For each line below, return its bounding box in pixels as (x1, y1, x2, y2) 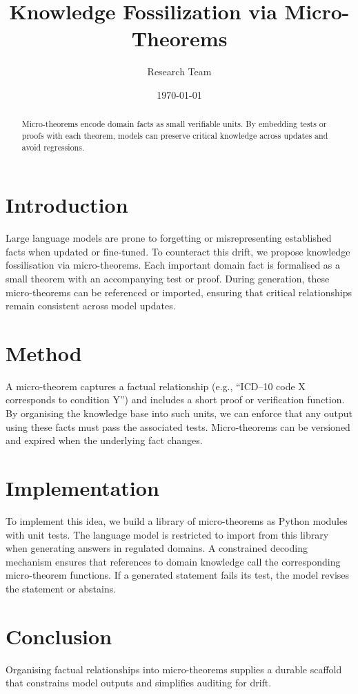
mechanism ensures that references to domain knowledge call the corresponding (6, 554, 341, 568)
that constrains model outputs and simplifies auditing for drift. (6, 675, 272, 690)
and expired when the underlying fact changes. (6, 433, 203, 447)
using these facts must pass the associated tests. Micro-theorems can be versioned (6, 419, 350, 434)
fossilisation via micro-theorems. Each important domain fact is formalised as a (6, 258, 341, 272)
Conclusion (6, 621, 112, 650)
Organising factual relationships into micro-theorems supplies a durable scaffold (6, 662, 342, 676)
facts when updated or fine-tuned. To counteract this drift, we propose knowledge (6, 244, 350, 258)
